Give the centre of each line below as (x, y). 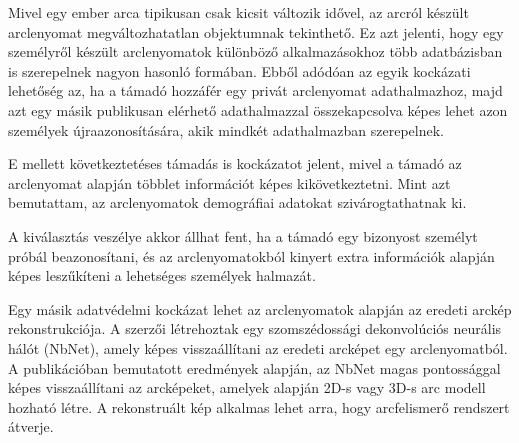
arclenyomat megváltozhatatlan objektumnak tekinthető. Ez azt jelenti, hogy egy (256, 31)
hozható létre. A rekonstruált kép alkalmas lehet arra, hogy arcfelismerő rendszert (259, 406)
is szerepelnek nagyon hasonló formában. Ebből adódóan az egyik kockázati (239, 70)
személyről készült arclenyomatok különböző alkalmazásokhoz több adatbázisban (255, 51)
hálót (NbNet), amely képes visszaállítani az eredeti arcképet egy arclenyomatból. (258, 347)
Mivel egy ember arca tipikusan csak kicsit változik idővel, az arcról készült (238, 12)
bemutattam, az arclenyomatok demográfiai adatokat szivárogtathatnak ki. (237, 202)
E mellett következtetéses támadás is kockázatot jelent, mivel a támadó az (235, 163)
